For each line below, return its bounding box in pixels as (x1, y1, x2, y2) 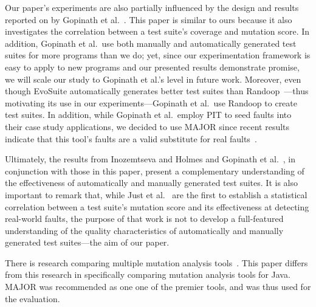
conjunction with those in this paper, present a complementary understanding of (5, 164, 304, 177)
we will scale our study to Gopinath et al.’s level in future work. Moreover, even (5, 72, 301, 85)
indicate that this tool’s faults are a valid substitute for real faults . (5, 132, 257, 145)
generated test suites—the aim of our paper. (5, 236, 170, 249)
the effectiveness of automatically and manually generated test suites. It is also (5, 176, 298, 189)
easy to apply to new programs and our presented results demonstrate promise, (5, 60, 300, 73)
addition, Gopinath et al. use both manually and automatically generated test (5, 36, 297, 49)
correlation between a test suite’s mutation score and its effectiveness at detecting (5, 200, 309, 213)
